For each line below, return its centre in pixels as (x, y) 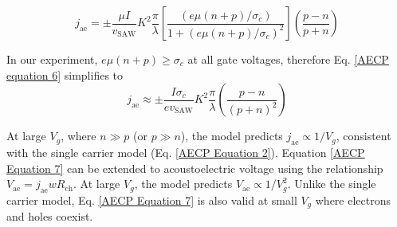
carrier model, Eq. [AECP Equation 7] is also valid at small (152, 200)
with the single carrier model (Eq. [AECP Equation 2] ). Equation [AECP (186, 152)
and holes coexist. (50, 216)
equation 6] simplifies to (65, 74)
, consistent (364, 136)
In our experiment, (52, 59)
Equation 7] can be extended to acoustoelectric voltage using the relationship (195, 168)
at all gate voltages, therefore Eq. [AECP (288, 59)
